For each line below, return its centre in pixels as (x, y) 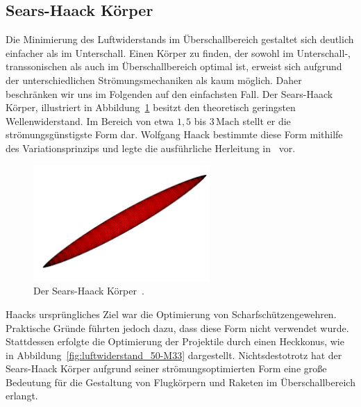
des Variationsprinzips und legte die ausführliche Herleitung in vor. (151, 148)
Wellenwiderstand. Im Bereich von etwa (90, 121)
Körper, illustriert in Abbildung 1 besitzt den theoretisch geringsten (151, 107)
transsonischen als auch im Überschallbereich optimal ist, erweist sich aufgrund (174, 66)
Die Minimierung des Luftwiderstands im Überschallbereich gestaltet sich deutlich (180, 39)
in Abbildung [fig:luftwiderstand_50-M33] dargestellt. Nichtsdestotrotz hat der (174, 355)
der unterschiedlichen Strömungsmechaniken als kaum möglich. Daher (154, 80)
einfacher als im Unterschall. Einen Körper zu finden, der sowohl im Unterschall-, (178, 52)
